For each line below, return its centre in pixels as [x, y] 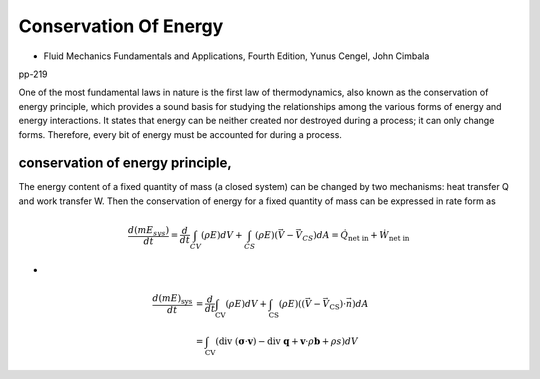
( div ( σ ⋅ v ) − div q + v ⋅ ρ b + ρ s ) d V [287, 341]
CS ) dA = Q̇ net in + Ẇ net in [355, 236]
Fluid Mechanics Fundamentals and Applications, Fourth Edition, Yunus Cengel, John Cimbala [236, 56]
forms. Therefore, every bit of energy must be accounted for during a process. [180, 134]
